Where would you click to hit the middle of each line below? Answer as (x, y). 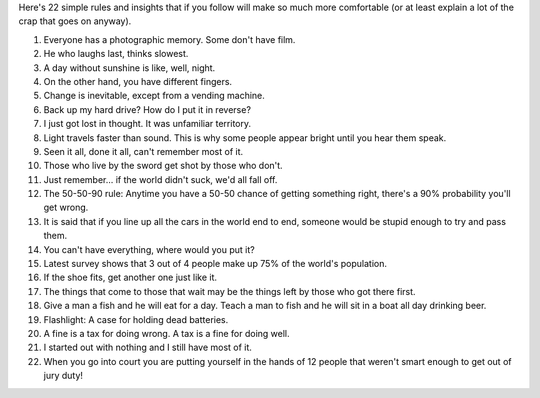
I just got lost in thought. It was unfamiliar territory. (147, 124)
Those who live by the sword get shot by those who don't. (163, 166)
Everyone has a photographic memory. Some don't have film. (169, 39)
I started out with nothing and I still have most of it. (147, 347)
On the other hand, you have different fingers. (138, 81)
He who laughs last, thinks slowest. (116, 54)
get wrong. (66, 207)
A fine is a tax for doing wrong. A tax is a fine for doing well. (166, 333)
